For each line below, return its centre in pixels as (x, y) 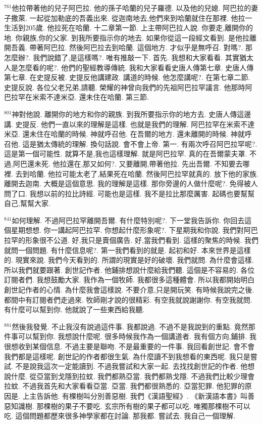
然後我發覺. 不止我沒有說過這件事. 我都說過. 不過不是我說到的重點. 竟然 (130, 326)
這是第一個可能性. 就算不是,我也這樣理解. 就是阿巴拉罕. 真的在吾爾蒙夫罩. (126, 154)
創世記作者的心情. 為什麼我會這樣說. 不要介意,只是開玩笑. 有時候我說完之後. (129, 290)
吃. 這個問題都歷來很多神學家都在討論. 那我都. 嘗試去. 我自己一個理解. (120, 416)
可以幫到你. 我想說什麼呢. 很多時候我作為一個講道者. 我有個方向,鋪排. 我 (137, 336)
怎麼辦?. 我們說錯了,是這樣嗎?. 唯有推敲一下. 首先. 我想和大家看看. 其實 (122, 57)
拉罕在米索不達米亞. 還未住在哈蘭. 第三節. (80, 97)
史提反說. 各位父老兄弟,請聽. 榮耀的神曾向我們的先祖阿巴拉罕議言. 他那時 (125, 87)
